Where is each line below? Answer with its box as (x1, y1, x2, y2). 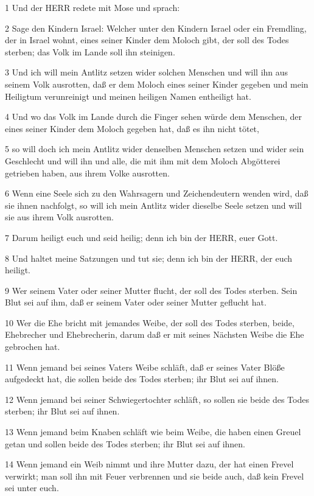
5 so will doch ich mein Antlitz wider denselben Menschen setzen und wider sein (5, 142, 304, 155)
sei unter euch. (5, 481, 59, 494)
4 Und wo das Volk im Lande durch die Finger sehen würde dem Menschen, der (5, 110, 302, 123)
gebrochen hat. (5, 340, 60, 353)
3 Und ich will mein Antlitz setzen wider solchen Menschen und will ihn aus (5, 66, 288, 79)
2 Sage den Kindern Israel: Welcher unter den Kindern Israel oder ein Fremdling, (5, 21, 307, 34)
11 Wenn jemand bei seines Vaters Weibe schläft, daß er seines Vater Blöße (5, 360, 285, 373)
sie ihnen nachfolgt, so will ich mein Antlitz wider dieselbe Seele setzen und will (5, 198, 302, 211)
